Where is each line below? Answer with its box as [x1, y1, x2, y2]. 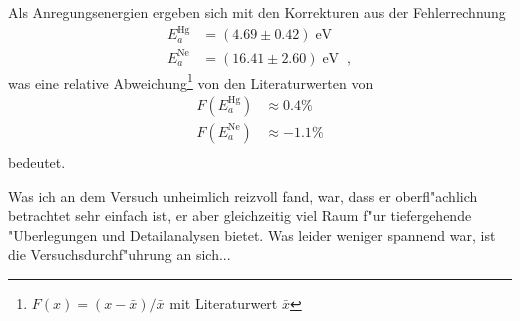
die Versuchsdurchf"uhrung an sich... [8, 244, 231, 265]
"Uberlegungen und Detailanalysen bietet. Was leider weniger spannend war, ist [8, 224, 496, 245]
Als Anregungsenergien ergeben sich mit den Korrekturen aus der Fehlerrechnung [8, 2, 506, 22]
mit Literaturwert [169, 292, 278, 313]
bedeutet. [8, 152, 66, 172]
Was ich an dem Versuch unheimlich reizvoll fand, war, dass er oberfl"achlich [8, 185, 478, 206]
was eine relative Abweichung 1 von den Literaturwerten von [8, 69, 374, 93]
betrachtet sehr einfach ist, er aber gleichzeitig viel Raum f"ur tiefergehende [8, 205, 472, 226]
